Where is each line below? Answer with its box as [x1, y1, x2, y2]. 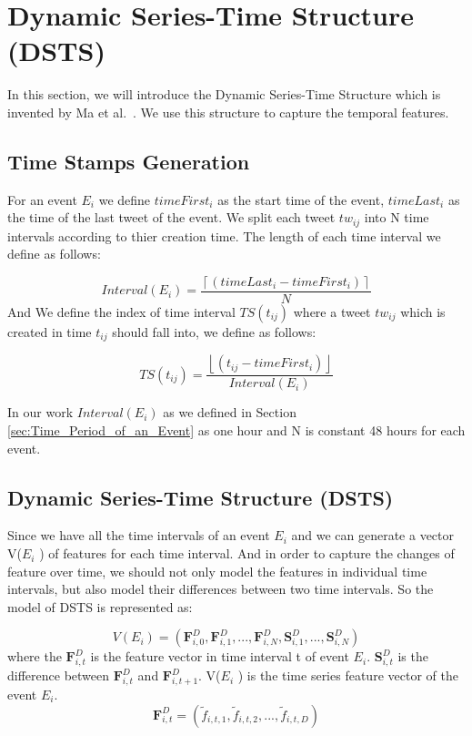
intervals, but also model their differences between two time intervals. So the [7, 579, 434, 598]
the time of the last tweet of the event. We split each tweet [7, 208, 336, 227]
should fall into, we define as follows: [112, 322, 316, 341]
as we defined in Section [163, 403, 296, 422]
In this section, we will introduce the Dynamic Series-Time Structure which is [7, 85, 441, 104]
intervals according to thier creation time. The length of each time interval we [7, 226, 441, 245]
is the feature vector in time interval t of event [90, 647, 349, 666]
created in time [7, 322, 92, 341]
